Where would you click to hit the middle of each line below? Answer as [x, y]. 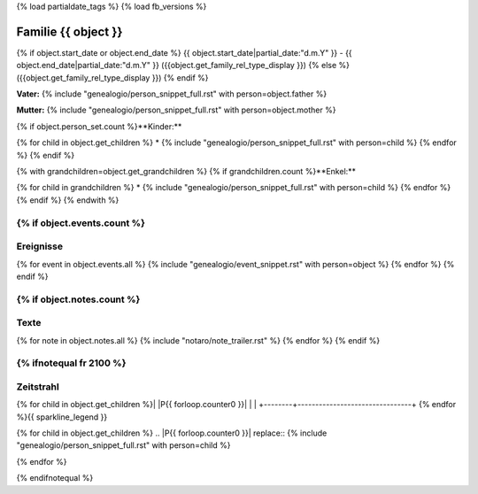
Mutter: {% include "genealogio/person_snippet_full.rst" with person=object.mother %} [176, 110]
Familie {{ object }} [69, 31]
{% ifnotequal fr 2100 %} [71, 363]
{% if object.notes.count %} [78, 299]
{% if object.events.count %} [81, 223]
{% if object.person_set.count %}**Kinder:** [99, 126]
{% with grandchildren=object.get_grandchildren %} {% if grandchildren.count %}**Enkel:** [186, 172]
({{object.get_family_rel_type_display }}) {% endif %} [112, 77]
